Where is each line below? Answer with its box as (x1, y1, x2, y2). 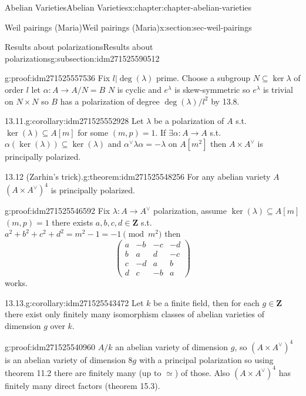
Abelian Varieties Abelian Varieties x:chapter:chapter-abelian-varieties (5, 1, 252, 13)
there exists (52, 216, 93, 228)
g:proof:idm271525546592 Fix (5, 204, 110, 217)
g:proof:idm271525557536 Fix (5, 72, 110, 84)
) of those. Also (174, 366, 230, 378)
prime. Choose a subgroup (156, 72, 251, 84)
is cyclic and (117, 83, 162, 95)
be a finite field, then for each (153, 296, 260, 308)
